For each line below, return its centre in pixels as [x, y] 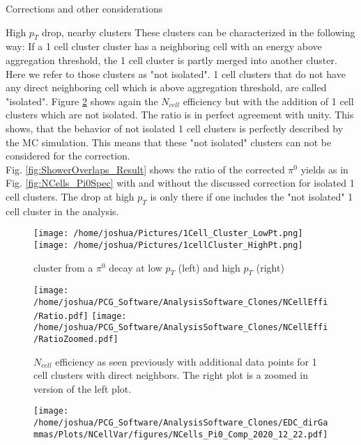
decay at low [136, 267]
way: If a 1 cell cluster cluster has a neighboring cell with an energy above [164, 46]
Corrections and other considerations [84, 8]
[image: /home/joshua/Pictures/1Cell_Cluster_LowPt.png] [168, 234]
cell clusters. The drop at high [70, 196]
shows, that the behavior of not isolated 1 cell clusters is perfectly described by [175, 128]
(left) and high [209, 267]
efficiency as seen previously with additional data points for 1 [186, 361]
